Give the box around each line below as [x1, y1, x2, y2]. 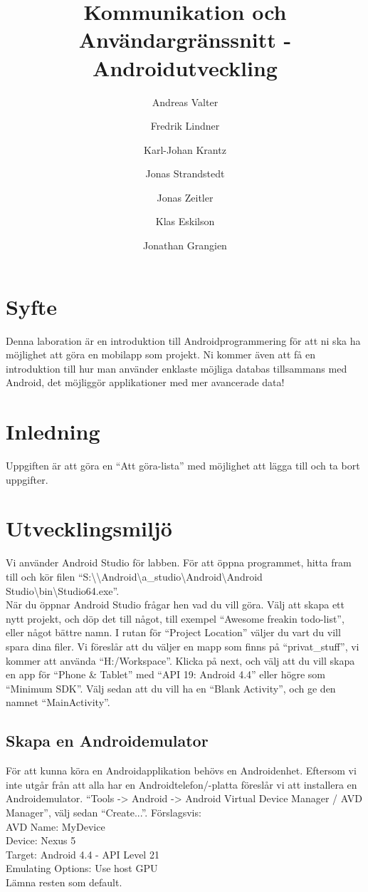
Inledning [6, 417, 100, 446]
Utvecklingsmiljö [6, 514, 172, 543]
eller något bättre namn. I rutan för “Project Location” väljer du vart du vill [6, 625, 341, 640]
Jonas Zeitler [157, 190, 214, 204]
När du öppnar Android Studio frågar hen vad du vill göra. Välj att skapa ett [6, 597, 345, 612]
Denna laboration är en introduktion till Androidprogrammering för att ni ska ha [6, 333, 361, 348]
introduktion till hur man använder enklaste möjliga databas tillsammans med [6, 361, 347, 375]
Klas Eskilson [155, 214, 215, 229]
